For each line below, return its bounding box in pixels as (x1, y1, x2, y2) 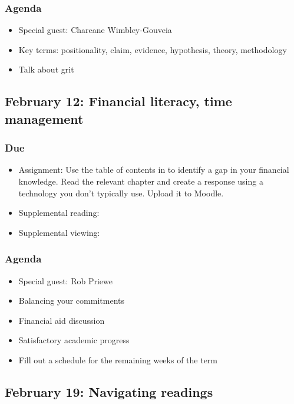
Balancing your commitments (18, 294, 124, 307)
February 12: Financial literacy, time (5, 92, 232, 110)
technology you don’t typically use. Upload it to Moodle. (18, 186, 224, 199)
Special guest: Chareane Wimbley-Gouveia (18, 24, 172, 36)
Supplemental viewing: (18, 226, 100, 238)
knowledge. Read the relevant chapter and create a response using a (18, 175, 263, 187)
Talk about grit (18, 63, 74, 75)
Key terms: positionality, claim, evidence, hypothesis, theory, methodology (18, 43, 287, 55)
